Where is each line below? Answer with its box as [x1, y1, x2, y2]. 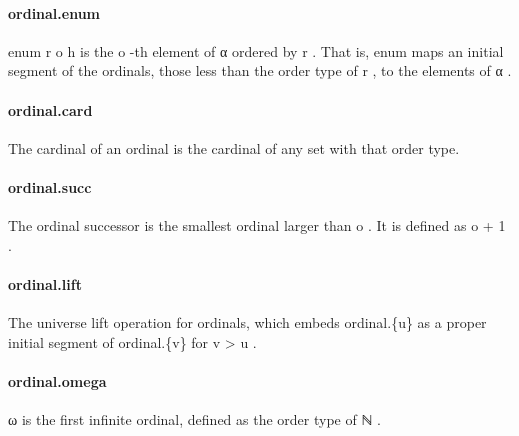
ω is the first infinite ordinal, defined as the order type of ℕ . [8, 409, 381, 430]
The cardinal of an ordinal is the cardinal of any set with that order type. [8, 137, 460, 158]
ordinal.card [8, 99, 93, 120]
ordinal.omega [8, 370, 107, 391]
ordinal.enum [8, 2, 101, 23]
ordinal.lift [8, 273, 82, 294]
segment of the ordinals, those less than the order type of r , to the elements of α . [8, 60, 512, 81]
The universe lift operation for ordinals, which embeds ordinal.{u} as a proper [8, 312, 487, 333]
